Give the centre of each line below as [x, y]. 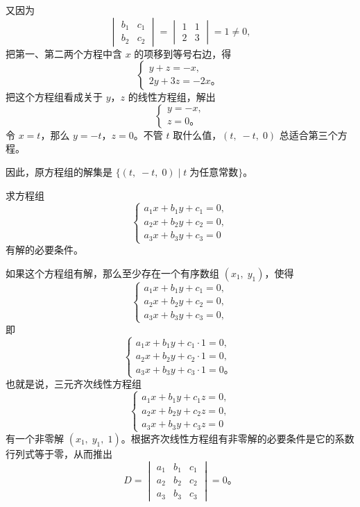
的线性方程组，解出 [172, 97]
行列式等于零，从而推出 [59, 453]
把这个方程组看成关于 [54, 97]
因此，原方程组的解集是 [59, 171]
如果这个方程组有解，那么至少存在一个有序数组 [112, 273]
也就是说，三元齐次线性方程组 [74, 384]
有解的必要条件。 [44, 250]
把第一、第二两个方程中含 [64, 53]
